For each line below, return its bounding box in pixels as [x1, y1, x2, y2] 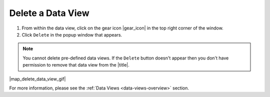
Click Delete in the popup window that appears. [21, 31, 122, 37]
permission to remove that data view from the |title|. [22, 62, 129, 68]
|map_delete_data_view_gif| [9, 75, 66, 82]
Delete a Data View [9, 7, 89, 18]
